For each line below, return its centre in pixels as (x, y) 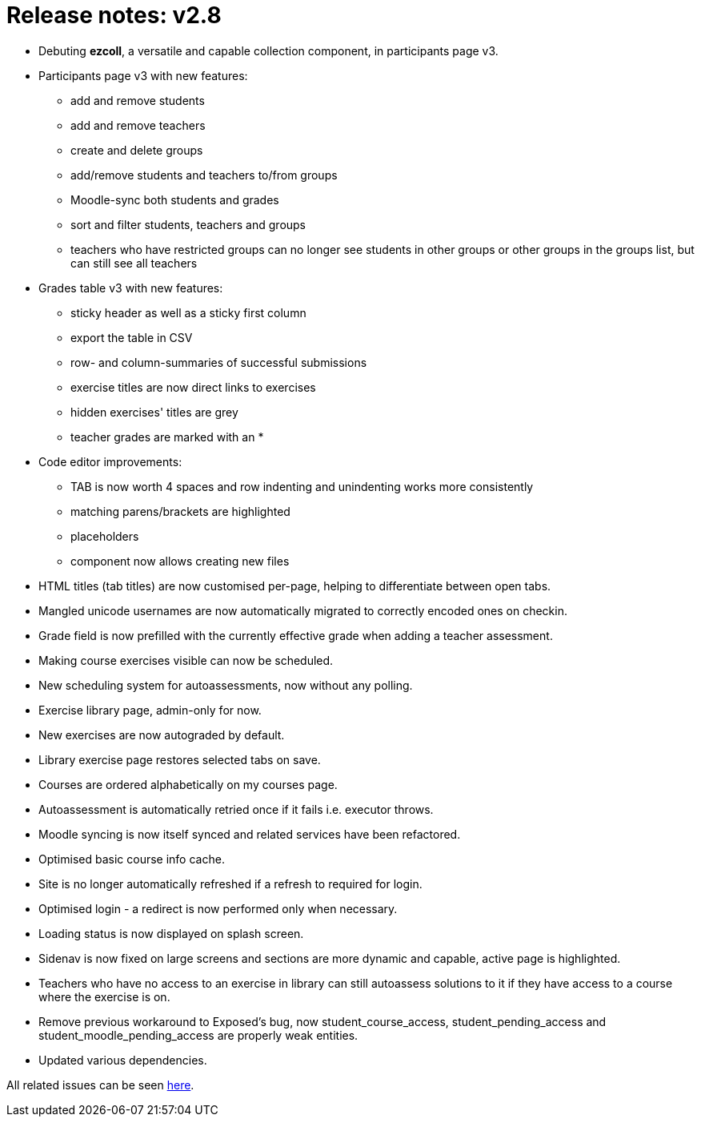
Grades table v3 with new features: (131, 288)
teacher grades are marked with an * (167, 437)
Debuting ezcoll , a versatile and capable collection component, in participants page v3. (268, 50)
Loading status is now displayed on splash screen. (171, 933)
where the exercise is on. (104, 996)
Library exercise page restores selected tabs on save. (180, 759)
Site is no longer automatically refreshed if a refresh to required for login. (230, 884)
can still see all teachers (134, 263)
